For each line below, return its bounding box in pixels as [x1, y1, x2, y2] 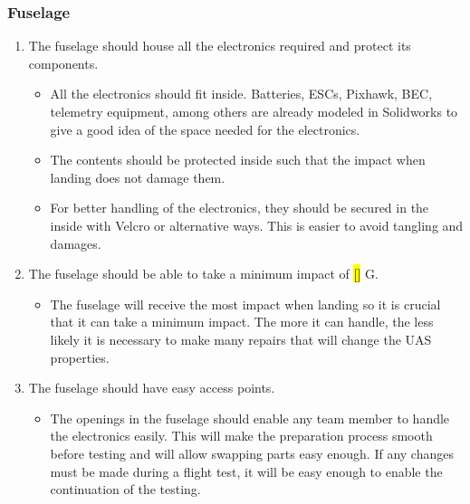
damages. [50, 233, 101, 252]
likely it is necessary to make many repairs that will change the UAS [50, 329, 432, 348]
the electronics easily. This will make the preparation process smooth [50, 426, 433, 445]
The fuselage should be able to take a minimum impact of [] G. [28, 264, 379, 283]
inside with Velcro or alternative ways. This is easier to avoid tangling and [50, 215, 464, 234]
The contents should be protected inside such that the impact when [50, 150, 426, 169]
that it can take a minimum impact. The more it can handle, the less [50, 312, 434, 331]
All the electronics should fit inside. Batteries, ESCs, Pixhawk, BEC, [50, 84, 433, 103]
